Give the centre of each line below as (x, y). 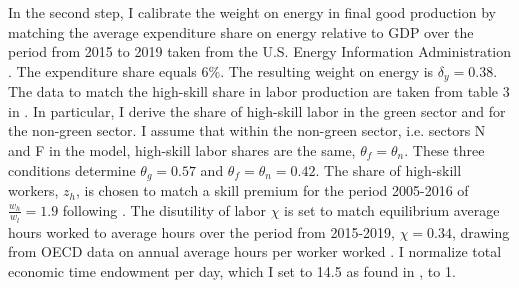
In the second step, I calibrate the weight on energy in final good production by (252, 12)
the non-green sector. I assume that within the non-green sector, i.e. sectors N (247, 130)
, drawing (480, 231)
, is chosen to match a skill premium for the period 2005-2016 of (272, 190)
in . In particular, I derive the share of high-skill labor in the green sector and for (257, 110)
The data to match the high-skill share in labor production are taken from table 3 (259, 91)
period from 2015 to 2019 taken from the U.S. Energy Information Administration (260, 51)
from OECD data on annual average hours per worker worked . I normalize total (255, 251)
